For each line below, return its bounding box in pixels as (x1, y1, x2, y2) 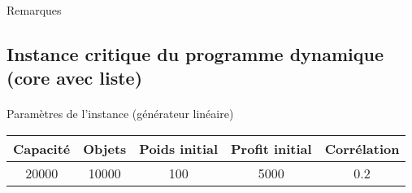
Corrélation (324, 138, 400, 158)
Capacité (13, 138, 71, 158)
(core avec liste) (7, 64, 143, 90)
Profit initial (231, 138, 312, 158)
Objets (83, 138, 127, 158)
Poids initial (139, 138, 219, 158)
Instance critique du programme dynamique (7, 41, 384, 66)
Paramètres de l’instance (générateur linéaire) (7, 104, 234, 121)
